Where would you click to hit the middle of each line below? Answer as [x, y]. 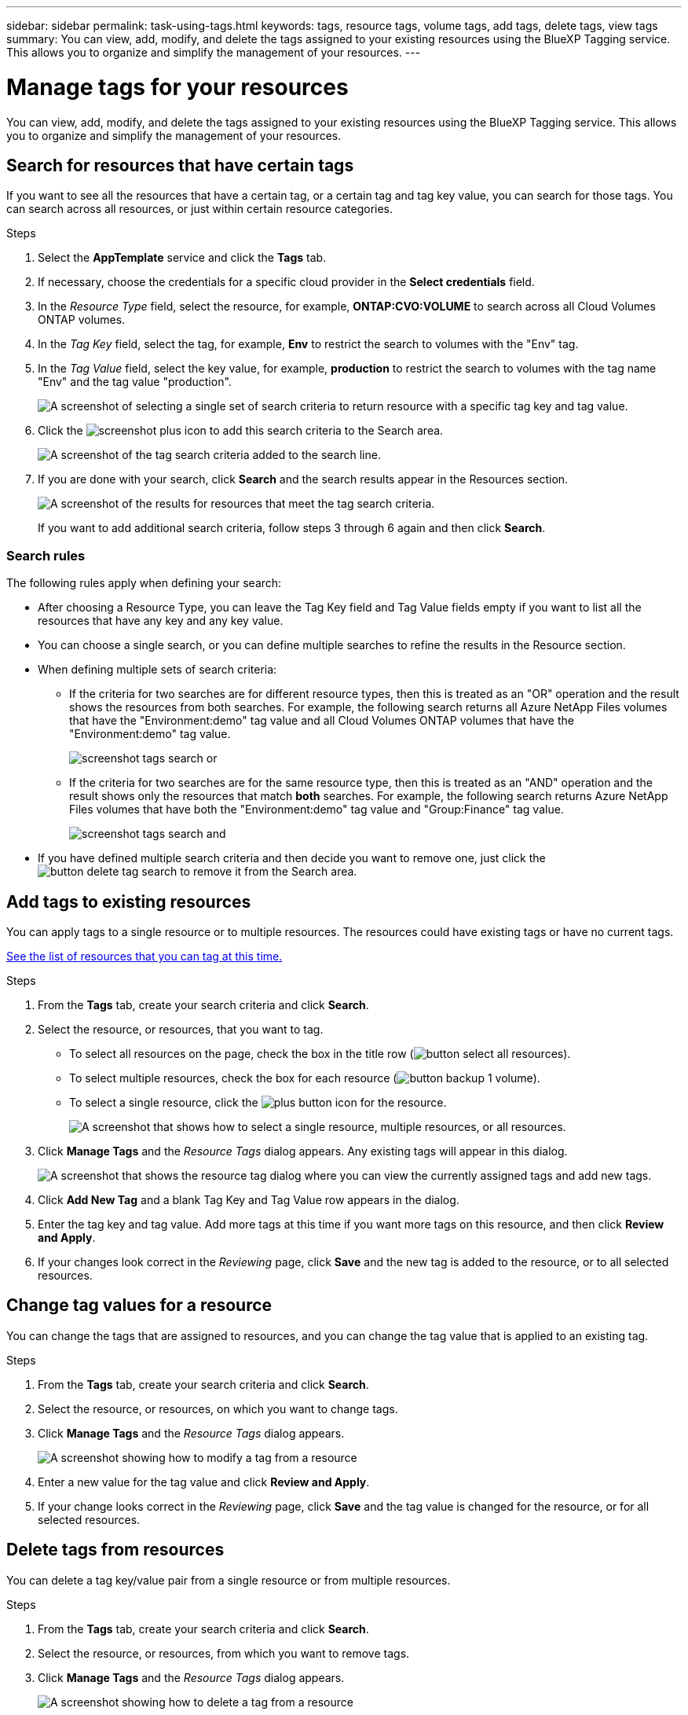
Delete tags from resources [115, 1550]
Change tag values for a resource [139, 1306]
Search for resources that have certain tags [180, 165]
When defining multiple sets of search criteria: [157, 670]
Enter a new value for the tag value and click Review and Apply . [204, 1482]
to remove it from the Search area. [269, 872]
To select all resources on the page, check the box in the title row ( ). [320, 1053]
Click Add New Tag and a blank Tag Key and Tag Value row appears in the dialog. [249, 1199]
